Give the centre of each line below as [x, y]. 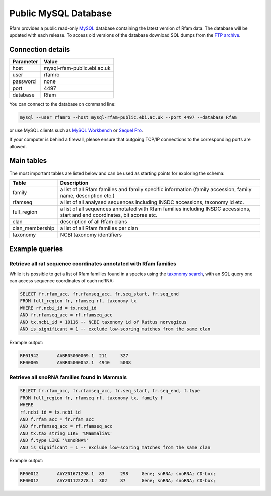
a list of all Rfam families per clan [99, 228]
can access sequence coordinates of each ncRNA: [62, 281]
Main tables [28, 161]
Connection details [40, 50]
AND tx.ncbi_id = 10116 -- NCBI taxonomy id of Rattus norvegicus [103, 322]
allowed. [18, 146]
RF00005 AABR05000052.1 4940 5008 [76, 363]
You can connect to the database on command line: [63, 104]
